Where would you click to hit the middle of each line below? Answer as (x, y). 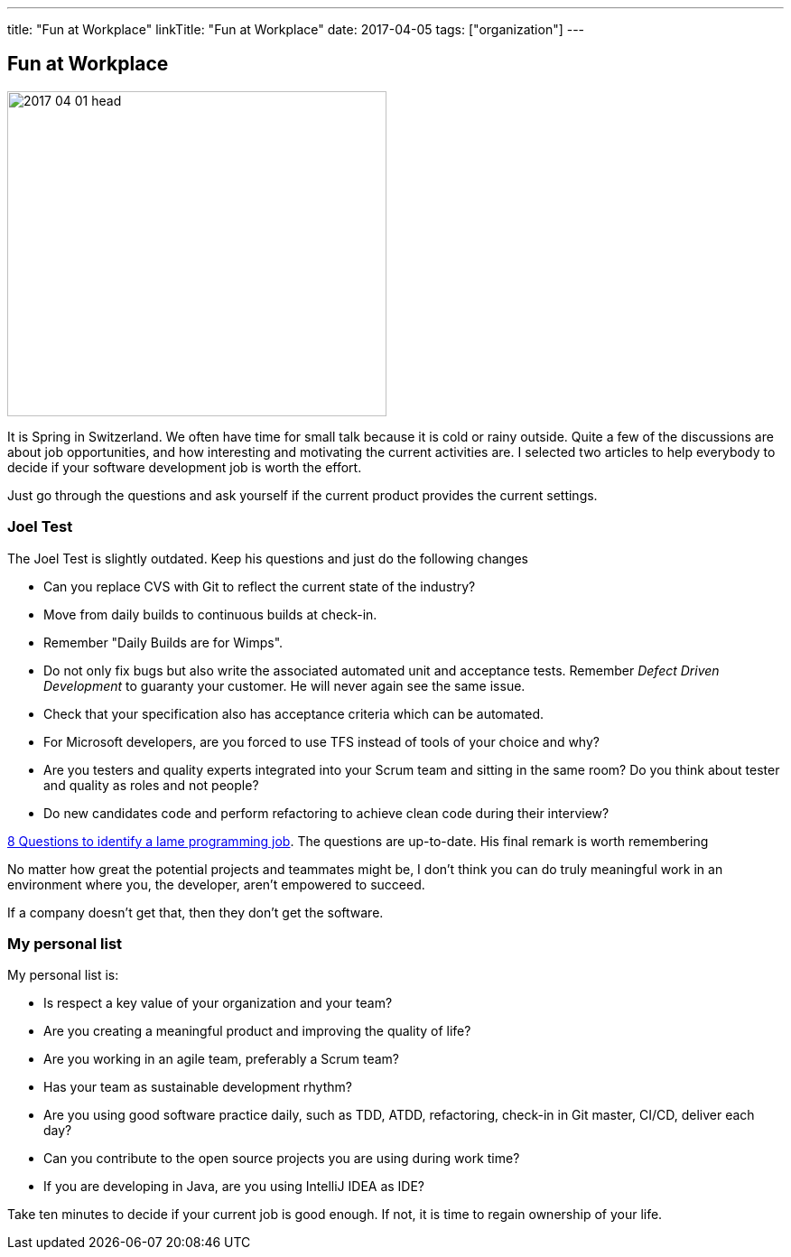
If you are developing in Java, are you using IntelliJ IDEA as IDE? (234, 1187)
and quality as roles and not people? (151, 785)
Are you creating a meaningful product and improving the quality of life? (257, 1031)
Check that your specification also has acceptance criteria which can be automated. (294, 713)
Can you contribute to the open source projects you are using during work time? (282, 1159)
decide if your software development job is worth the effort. (185, 467)
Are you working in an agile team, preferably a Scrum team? (222, 1059)
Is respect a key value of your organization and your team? (218, 1003)
